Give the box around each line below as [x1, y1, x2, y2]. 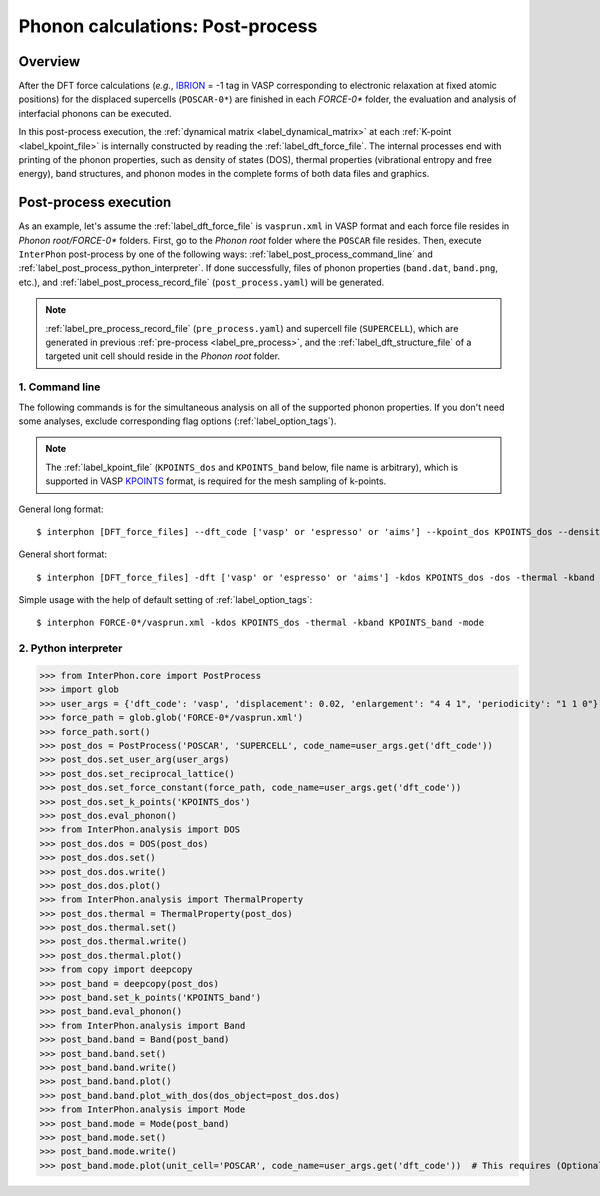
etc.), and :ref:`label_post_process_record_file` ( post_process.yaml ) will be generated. [18, 276, 385, 288]
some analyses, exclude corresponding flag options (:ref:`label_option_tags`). [18, 415, 337, 427]
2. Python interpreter [18, 641, 123, 655]
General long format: [18, 503, 104, 515]
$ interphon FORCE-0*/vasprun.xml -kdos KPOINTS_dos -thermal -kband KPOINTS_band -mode [36, 617, 485, 629]
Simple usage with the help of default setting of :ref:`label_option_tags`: [18, 594, 313, 606]
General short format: [18, 548, 107, 560]
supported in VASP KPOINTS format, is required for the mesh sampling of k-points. [45, 475, 387, 487]
